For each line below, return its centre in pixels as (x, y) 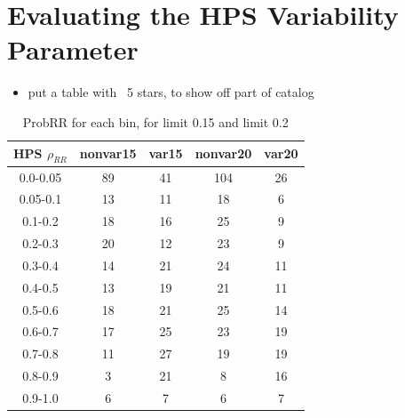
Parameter (73, 49)
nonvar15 (108, 153)
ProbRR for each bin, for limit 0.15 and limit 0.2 (155, 121)
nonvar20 (223, 153)
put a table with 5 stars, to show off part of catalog (171, 92)
